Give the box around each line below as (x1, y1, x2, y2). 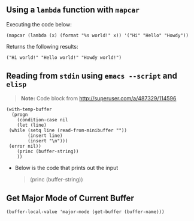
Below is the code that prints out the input (14, 164, 119, 171)
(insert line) (28, 132, 63, 139)
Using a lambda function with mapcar (6, 5, 140, 15)
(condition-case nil (17, 117, 68, 123)
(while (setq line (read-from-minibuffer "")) (8, 127, 128, 133)
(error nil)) (8, 143, 42, 149)
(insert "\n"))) (28, 138, 68, 144)
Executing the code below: (6, 20, 72, 28)
